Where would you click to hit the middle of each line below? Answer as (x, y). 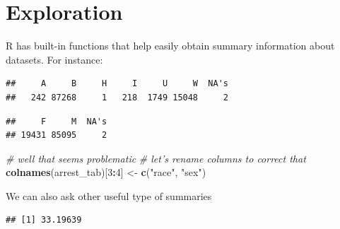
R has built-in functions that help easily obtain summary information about (170, 46)
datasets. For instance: (54, 59)
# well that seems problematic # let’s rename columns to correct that (156, 158)
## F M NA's (57, 121)
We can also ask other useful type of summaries (109, 195)
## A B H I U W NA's (117, 84)
